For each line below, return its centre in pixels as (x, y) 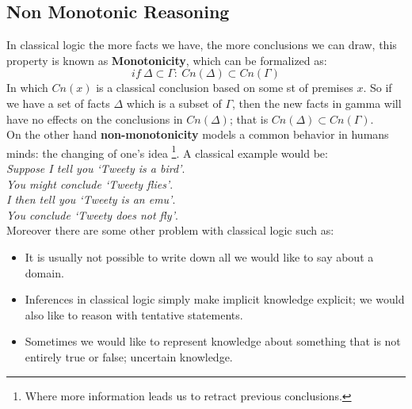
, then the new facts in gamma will (317, 103)
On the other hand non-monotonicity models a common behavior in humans (198, 134)
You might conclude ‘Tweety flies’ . (90, 183)
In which (27, 88)
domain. (44, 272)
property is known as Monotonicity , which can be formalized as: (167, 60)
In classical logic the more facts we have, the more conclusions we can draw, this (202, 45)
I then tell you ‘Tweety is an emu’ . (91, 199)
